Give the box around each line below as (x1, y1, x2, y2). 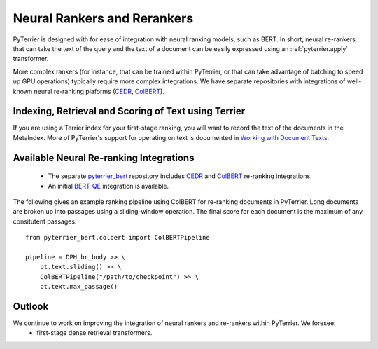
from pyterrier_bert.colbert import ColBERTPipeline (25, 233, 210, 242)
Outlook (13, 300, 49, 312)
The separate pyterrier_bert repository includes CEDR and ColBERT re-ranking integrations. (48, 172, 312, 180)
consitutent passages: (13, 217, 77, 226)
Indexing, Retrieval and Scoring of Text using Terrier (13, 105, 246, 117)
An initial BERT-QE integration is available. (48, 182, 169, 190)
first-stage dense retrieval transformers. (36, 329, 153, 337)
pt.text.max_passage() (39, 282, 118, 291)
